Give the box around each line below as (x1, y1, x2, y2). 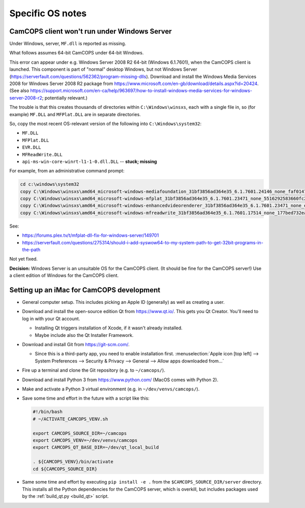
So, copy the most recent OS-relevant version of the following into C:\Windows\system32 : (9, 120, 202, 127)
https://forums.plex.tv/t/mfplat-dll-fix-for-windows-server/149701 (22, 232, 159, 239)
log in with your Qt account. (22, 316, 80, 322)
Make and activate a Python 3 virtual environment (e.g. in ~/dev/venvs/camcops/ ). (22, 386, 200, 392)
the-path (22, 247, 41, 253)
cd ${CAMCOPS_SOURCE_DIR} (33, 466, 98, 472)
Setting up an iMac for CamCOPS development (9, 286, 161, 294)
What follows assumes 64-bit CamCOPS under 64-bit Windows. (9, 50, 144, 56)
